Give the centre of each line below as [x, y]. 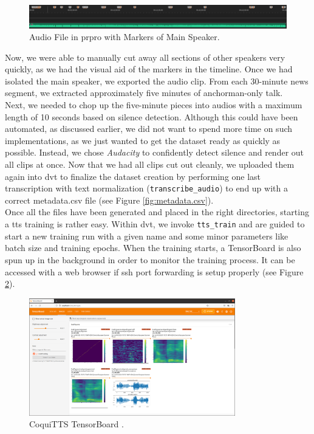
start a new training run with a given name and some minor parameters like [147, 236]
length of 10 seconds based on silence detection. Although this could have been [152, 116]
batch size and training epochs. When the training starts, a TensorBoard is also [153, 248]
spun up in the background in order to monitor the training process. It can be [150, 259]
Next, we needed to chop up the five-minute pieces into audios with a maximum [154, 105]
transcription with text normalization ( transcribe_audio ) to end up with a [146, 188]
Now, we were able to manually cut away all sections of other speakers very [145, 57]
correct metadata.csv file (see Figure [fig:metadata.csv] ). [109, 200]
